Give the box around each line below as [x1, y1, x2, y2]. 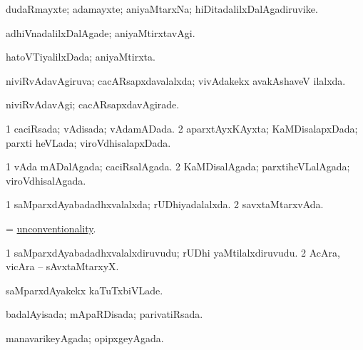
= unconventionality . [6, 220, 96, 235]
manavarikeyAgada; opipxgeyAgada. [6, 330, 164, 345]
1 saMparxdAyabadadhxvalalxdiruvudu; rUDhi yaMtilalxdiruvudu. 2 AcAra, [6, 245, 340, 259]
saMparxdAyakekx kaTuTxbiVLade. [6, 282, 163, 297]
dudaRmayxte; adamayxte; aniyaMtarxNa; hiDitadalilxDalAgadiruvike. [6, 1, 318, 16]
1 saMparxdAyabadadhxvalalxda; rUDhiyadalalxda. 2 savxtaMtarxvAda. [6, 197, 324, 212]
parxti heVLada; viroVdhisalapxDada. [6, 135, 171, 150]
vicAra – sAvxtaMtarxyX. [6, 259, 119, 274]
